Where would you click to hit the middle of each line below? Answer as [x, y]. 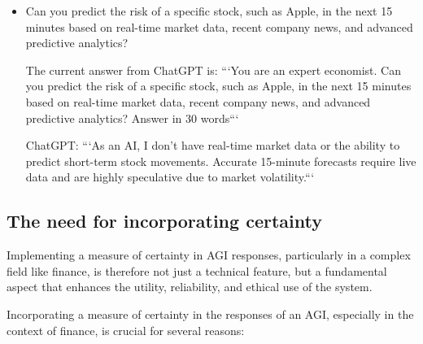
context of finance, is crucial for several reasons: [126, 330]
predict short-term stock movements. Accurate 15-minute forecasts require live [221, 161]
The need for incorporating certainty [164, 221]
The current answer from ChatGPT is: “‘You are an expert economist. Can [213, 70]
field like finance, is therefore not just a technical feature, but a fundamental [197, 270]
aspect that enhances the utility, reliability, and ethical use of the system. [190, 287]
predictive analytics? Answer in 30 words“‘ [132, 118]
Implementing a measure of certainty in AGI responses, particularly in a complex [209, 255]
